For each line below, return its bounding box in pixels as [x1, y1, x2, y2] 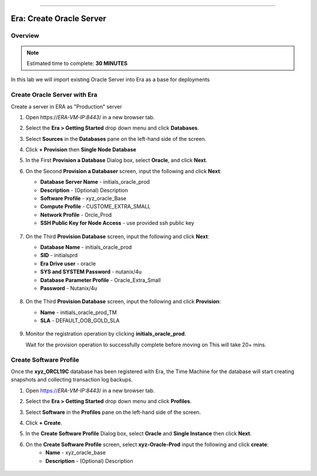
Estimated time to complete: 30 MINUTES [26, 59, 128, 67]
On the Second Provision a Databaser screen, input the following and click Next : [25, 167, 222, 174]
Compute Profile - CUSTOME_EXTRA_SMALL [40, 203, 151, 210]
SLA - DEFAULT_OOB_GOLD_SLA [40, 317, 120, 324]
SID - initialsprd [40, 252, 78, 259]
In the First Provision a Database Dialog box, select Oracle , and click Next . [25, 157, 208, 164]
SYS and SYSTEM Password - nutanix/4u [40, 268, 142, 275]
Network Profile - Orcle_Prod [40, 211, 112, 218]
